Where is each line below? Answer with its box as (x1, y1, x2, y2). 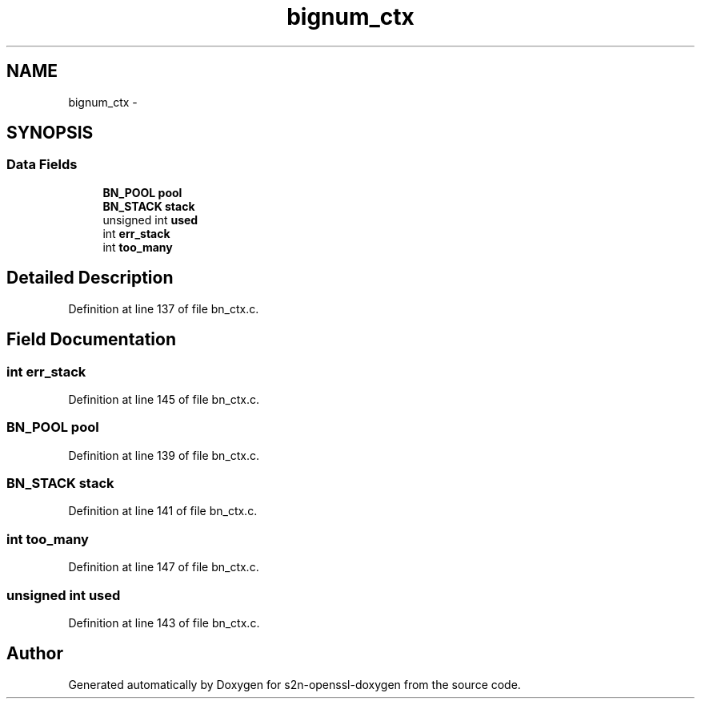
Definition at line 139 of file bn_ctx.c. (68, 448, 260, 462)
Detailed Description (6, 268, 174, 288)
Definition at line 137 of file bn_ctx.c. (68, 301, 259, 316)
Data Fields (6, 156, 78, 173)
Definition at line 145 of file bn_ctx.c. (68, 392, 260, 406)
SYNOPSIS (6, 123, 94, 143)
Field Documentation (6, 329, 176, 350)
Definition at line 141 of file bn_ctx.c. (68, 504, 258, 518)
